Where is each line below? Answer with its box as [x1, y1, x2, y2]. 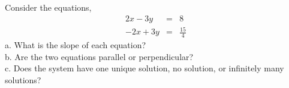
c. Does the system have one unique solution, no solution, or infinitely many [5, 62, 284, 74]
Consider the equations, [5, 1, 92, 13]
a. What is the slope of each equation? [5, 39, 146, 51]
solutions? [5, 73, 41, 86]
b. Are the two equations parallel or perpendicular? [5, 50, 194, 62]
